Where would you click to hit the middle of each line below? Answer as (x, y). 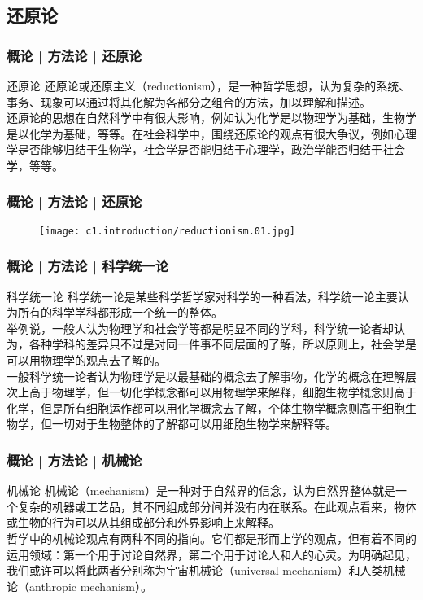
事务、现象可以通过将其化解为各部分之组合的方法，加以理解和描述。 (189, 101)
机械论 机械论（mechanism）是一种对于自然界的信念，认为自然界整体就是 (201, 491)
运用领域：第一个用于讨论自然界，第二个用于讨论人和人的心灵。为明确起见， (211, 554)
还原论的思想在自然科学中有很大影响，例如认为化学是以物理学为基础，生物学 (211, 118)
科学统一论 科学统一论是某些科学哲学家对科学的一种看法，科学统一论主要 (202, 296)
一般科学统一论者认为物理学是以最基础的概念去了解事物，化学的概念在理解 (206, 376)
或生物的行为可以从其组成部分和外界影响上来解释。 (143, 522)
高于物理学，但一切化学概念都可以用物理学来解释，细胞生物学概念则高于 (222, 392)
